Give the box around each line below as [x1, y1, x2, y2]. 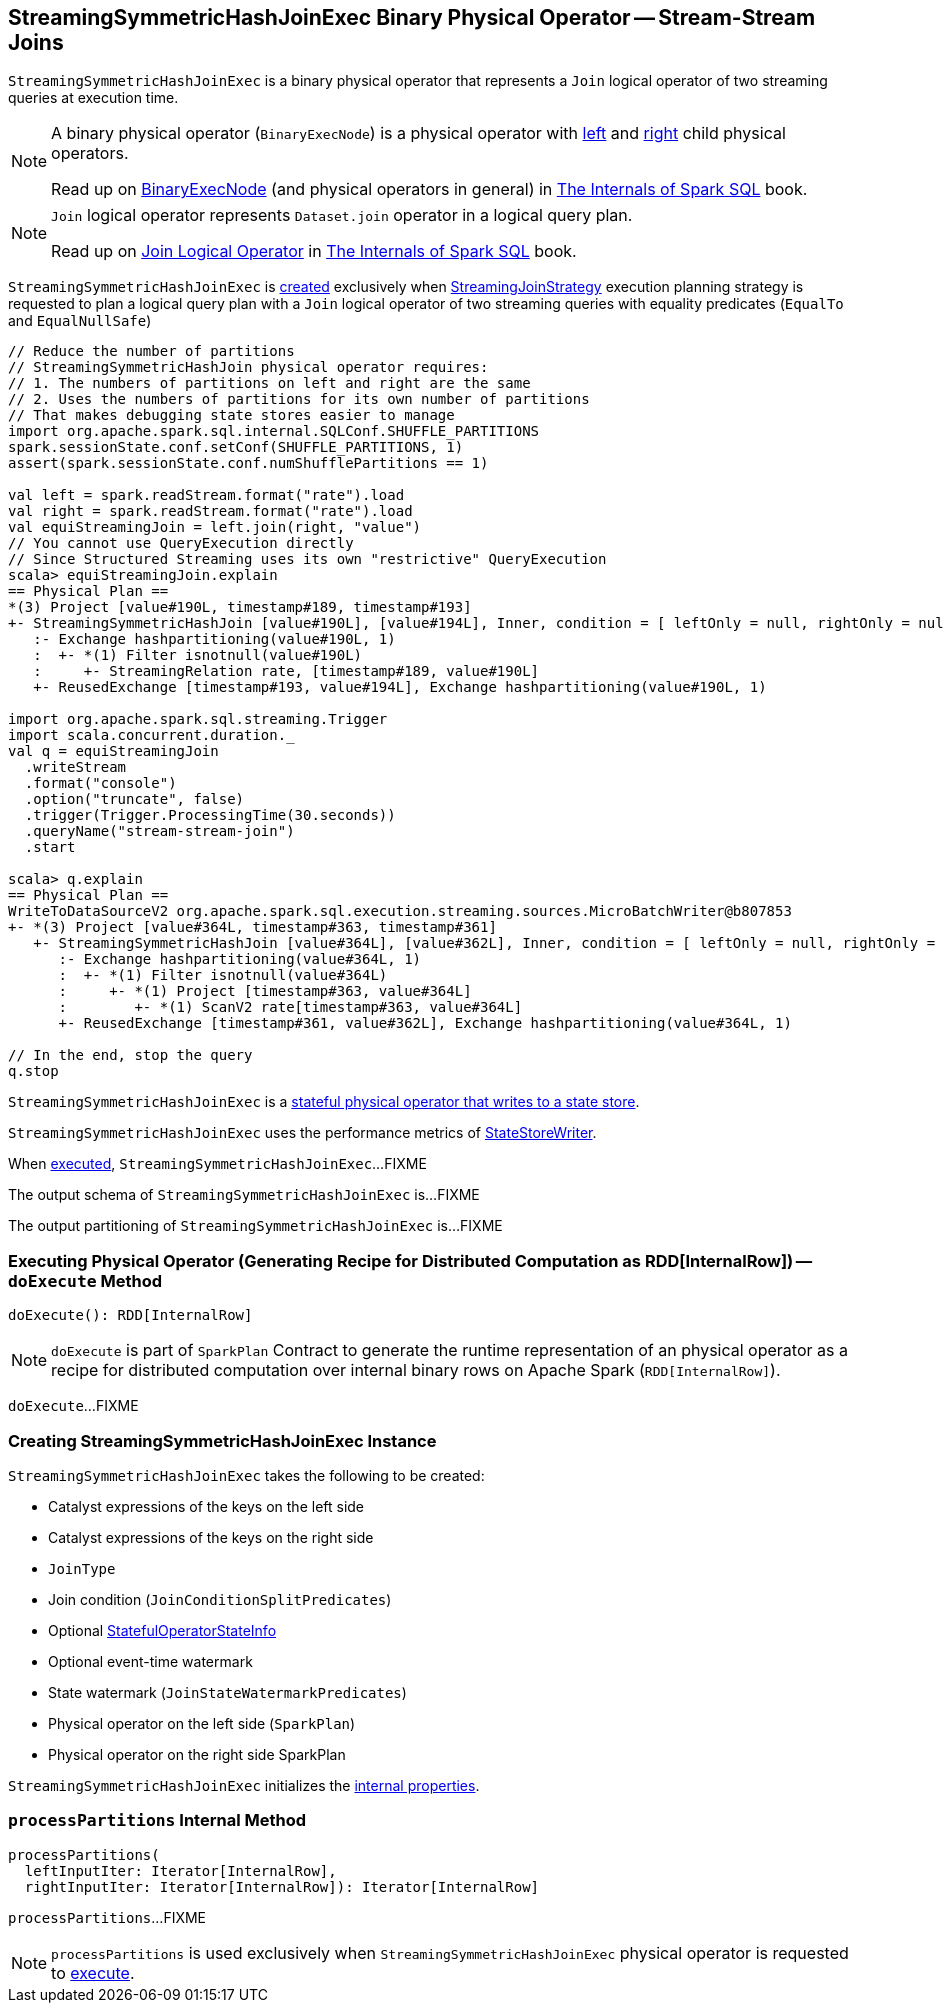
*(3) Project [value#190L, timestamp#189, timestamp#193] [8, 599, 472, 616]
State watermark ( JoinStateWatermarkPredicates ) [48, 1683, 407, 1701]
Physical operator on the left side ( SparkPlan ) [48, 1714, 356, 1732]
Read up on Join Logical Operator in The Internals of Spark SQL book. [51, 241, 577, 262]
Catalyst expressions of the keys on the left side [48, 1497, 365, 1515]
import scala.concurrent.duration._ [8, 727, 295, 744]
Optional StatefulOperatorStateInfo [48, 1621, 277, 1639]
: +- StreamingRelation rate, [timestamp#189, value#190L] [33, 663, 540, 680]
